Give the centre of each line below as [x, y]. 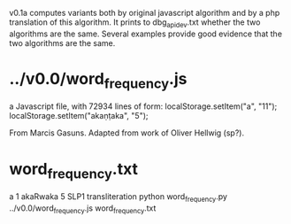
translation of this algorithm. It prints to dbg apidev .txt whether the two [135, 23]
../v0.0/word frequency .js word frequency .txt [83, 209]
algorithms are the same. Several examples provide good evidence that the [146, 34]
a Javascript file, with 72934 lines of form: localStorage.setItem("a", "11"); [143, 106]
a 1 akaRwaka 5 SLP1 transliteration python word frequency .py [119, 197]
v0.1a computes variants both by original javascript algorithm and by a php [145, 13]
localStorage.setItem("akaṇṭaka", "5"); [79, 116]
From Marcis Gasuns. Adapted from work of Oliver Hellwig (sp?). [127, 133]
